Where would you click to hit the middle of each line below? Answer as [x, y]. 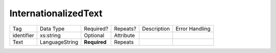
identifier [23, 35]
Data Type [52, 29]
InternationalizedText [56, 13]
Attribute [125, 35]
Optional [94, 35]
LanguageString [59, 42]
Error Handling [193, 29]
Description [156, 29]
